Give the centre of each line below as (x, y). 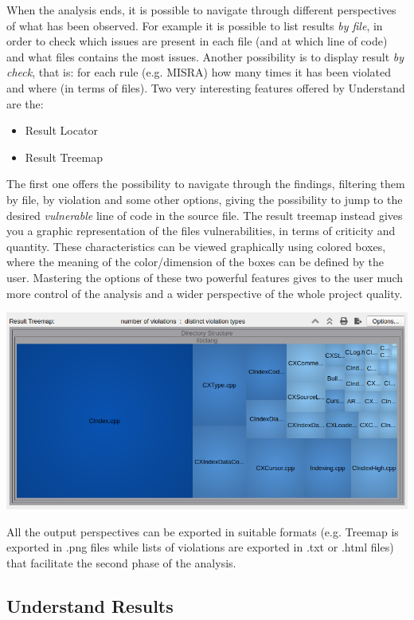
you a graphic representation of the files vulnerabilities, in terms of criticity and (201, 231)
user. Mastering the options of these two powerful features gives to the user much (205, 277)
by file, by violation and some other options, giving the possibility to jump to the (205, 199)
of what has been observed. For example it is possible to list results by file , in (195, 25)
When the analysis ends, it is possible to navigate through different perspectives (201, 10)
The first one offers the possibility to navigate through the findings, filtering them (206, 184)
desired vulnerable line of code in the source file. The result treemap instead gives (205, 215)
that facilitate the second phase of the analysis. (121, 562)
